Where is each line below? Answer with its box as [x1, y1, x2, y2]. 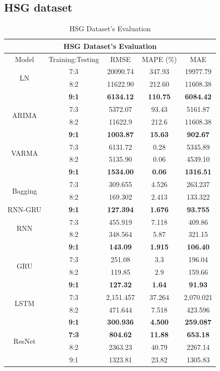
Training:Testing [48, 53, 99, 64]
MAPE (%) [141, 53, 177, 64]
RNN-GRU [8, 204, 42, 214]
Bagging [12, 185, 37, 196]
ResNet [13, 335, 36, 346]
